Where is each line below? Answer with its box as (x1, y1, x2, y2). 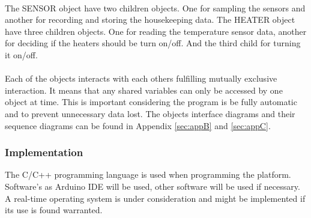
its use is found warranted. (5, 204, 103, 216)
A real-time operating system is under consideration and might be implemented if (5, 192, 306, 204)
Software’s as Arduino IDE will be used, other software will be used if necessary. (5, 180, 300, 192)
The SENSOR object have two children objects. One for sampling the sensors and (5, 1, 306, 14)
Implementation (5, 145, 83, 160)
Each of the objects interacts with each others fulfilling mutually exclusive (5, 72, 277, 85)
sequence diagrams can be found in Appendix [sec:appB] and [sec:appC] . (5, 119, 271, 132)
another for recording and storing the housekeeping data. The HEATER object (5, 13, 295, 26)
